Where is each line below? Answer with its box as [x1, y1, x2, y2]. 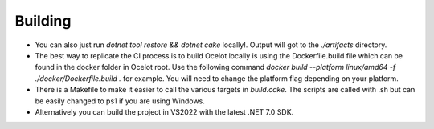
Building [14, 12, 72, 30]
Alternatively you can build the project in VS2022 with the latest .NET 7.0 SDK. [35, 107, 294, 116]
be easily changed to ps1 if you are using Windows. [35, 96, 205, 106]
